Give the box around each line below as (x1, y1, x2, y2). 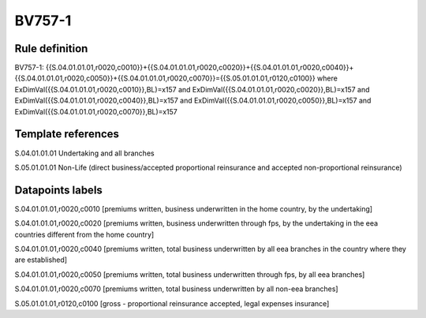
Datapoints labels (14, 183, 103, 196)
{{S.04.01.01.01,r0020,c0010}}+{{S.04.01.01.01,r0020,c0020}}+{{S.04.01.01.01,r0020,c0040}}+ (45, 63, 354, 73)
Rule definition (14, 42, 88, 55)
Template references (14, 127, 120, 141)
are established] (14, 255, 67, 264)
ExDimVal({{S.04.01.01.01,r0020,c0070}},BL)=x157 (14, 107, 177, 116)
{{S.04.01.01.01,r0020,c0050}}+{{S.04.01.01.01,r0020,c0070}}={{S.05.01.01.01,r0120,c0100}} (14, 73, 316, 83)
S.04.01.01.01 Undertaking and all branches (14, 148, 155, 158)
